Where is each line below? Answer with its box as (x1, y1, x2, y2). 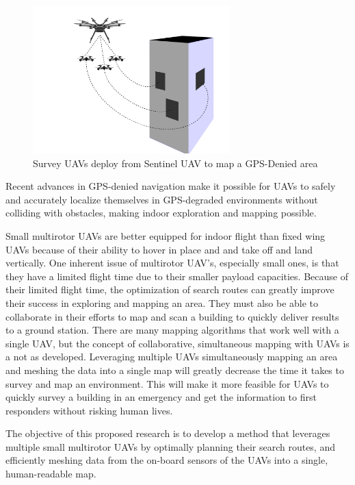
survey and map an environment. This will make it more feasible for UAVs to (5, 376, 329, 390)
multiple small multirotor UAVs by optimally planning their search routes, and (5, 439, 335, 453)
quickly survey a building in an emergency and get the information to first (5, 390, 317, 404)
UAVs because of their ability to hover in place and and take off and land (5, 242, 313, 256)
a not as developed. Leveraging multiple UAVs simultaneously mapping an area (5, 349, 338, 364)
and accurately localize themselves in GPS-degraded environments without (5, 192, 318, 206)
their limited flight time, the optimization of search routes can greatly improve (5, 282, 334, 297)
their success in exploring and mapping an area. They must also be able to (5, 295, 319, 310)
